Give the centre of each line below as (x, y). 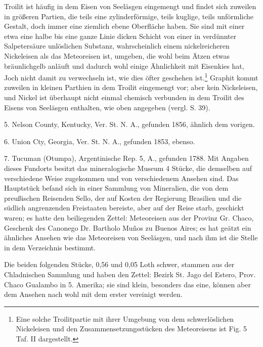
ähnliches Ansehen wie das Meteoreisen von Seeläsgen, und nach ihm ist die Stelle (131, 237)
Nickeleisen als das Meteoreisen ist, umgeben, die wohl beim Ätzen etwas (117, 55)
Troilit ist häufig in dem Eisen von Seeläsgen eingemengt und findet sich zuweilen (130, 6)
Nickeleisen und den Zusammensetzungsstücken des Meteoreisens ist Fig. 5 (131, 329)
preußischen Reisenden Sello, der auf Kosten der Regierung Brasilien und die (123, 198)
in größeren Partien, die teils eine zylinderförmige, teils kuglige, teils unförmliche (129, 16)
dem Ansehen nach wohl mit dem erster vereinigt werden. (93, 294)
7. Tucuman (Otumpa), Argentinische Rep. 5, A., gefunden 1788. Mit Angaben (126, 158)
